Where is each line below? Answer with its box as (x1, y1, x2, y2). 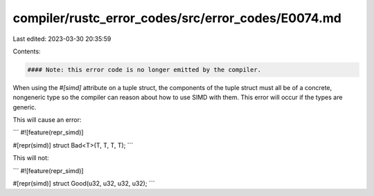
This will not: (12, 154, 49, 162)
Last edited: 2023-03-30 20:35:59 (12, 35, 112, 43)
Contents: (12, 47, 41, 55)
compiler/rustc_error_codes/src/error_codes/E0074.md (12, 10, 342, 26)
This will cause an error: (12, 116, 82, 124)
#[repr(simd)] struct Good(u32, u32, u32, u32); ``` (12, 179, 155, 188)
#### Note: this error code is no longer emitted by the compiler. (27, 66, 262, 73)
